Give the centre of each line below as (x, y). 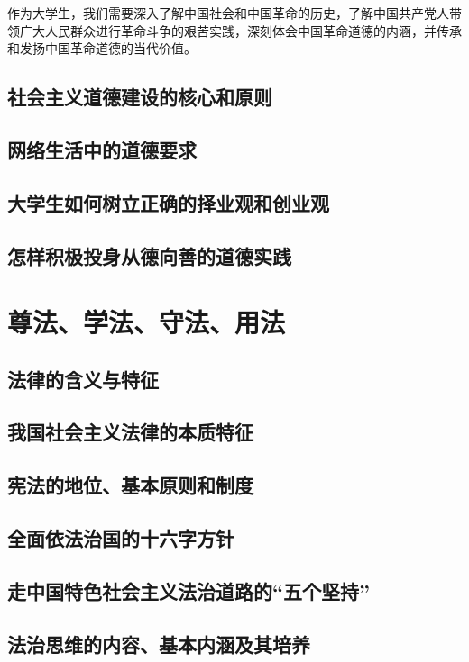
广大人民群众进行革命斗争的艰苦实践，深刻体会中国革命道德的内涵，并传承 (240, 30)
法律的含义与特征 (83, 379)
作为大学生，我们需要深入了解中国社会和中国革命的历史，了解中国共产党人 (228, 13)
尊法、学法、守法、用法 (147, 322)
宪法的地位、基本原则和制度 (130, 485)
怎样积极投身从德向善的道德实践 (149, 255)
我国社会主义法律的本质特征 (130, 432)
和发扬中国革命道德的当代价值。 (102, 48)
